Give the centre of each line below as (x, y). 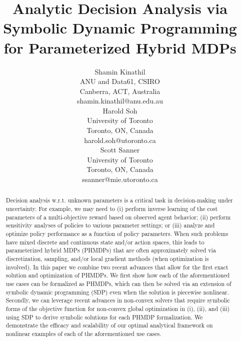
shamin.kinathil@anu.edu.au (120, 101)
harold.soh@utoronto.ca (120, 140)
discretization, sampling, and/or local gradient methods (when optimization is (107, 259)
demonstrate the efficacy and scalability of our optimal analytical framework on (109, 325)
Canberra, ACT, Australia (120, 91)
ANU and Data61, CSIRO (120, 81)
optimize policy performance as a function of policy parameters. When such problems (117, 234)
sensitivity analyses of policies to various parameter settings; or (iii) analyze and (110, 225)
